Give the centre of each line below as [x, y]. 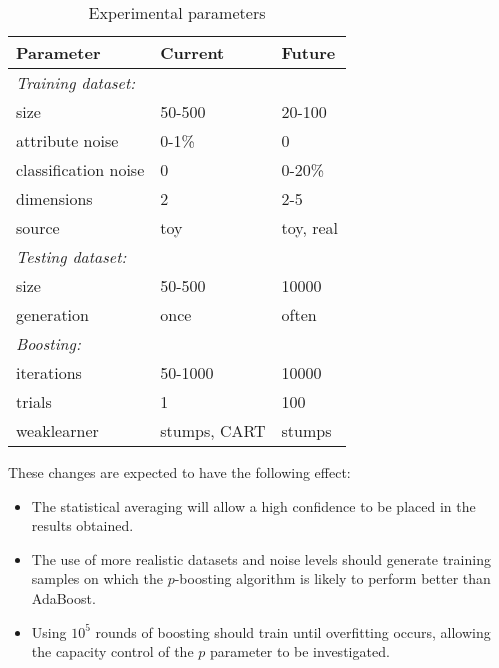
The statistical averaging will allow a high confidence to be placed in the [253, 505]
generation [52, 314]
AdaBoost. [63, 597]
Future [308, 52]
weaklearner [57, 430]
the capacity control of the [112, 651]
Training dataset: [76, 82]
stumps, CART [213, 430]
